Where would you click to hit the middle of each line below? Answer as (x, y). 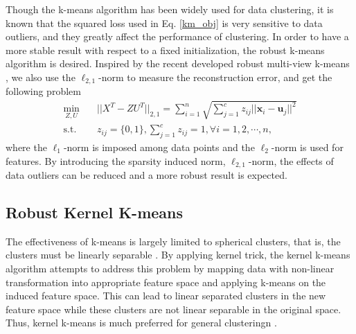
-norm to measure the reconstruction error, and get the (215, 77)
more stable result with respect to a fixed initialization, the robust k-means (165, 50)
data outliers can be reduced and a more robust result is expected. (146, 174)
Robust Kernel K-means (95, 212)
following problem (43, 91)
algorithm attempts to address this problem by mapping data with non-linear (170, 268)
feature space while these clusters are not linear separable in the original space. (173, 309)
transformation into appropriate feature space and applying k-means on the (166, 282)
